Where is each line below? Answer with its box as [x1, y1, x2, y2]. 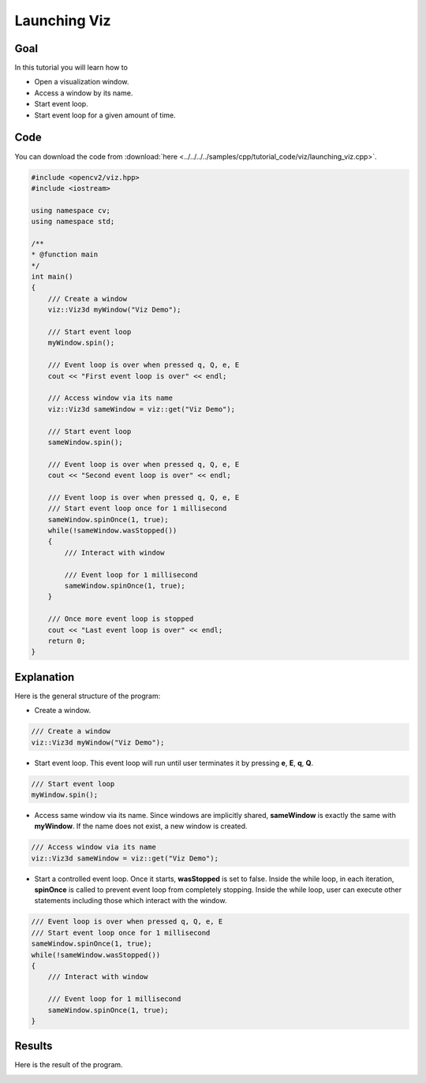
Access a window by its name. [34, 88, 133, 98]
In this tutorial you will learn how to [14, 63, 128, 73]
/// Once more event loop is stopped [47, 614, 194, 623]
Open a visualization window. [34, 77, 129, 87]
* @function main [31, 250, 99, 260]
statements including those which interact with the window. [34, 896, 227, 906]
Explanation [14, 670, 75, 684]
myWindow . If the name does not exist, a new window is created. [34, 821, 248, 831]
